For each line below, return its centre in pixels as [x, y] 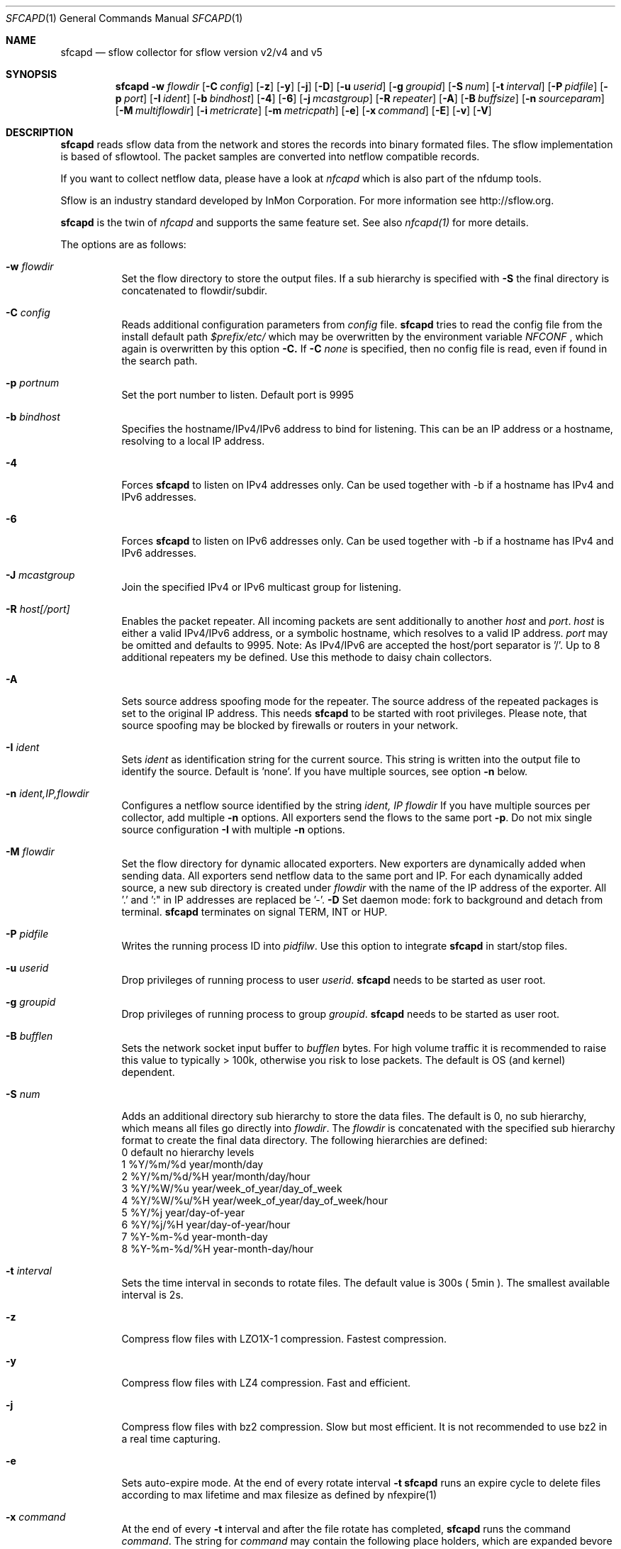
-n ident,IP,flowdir [47, 793]
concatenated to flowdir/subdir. [195, 290]
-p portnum [33, 383]
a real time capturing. [171, 1439]
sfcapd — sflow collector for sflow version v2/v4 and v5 [191, 52]
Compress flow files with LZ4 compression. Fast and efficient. [266, 1383]
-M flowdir [30, 851]
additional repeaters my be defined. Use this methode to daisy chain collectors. [307, 657]
